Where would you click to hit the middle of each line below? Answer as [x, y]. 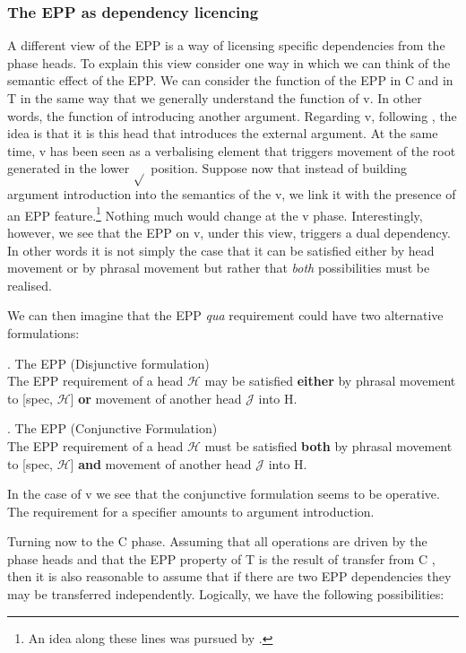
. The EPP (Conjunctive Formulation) [112, 428]
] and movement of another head [161, 463]
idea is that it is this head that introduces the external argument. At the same [223, 133]
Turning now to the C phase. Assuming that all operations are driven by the [217, 541]
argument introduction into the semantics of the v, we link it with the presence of [232, 194]
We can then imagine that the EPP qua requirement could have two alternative [225, 315]
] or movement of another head [156, 398]
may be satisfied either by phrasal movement [330, 381]
